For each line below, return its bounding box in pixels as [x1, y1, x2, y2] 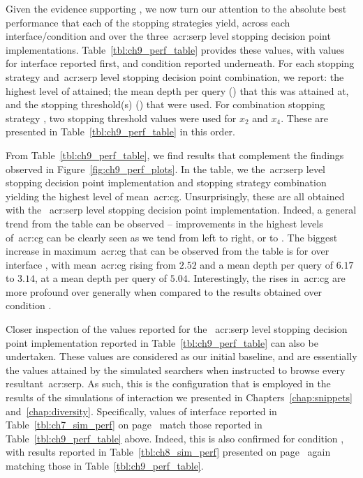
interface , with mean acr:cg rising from [6, 257, 177, 271]
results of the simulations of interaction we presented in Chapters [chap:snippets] [6, 390, 353, 405]
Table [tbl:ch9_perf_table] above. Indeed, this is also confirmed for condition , [6, 431, 344, 445]
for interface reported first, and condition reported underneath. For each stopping [6, 56, 355, 70]
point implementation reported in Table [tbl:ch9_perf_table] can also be [6, 335, 318, 350]
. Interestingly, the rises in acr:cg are [187, 271, 346, 285]
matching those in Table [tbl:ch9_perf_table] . [6, 458, 204, 472]
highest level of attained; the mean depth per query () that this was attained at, [6, 83, 349, 98]
